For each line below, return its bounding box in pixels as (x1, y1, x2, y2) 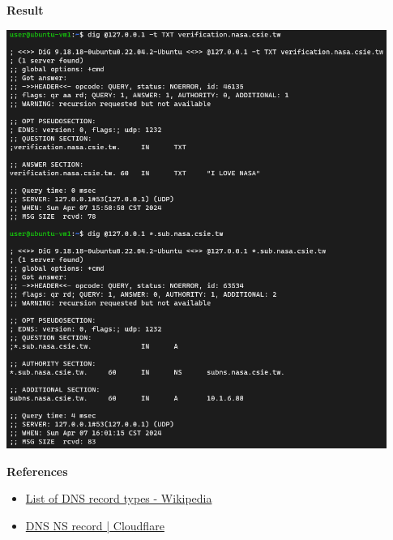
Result (6, 2, 44, 18)
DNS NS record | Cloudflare (25, 516, 164, 534)
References (6, 462, 68, 479)
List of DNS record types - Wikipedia (25, 490, 212, 507)
